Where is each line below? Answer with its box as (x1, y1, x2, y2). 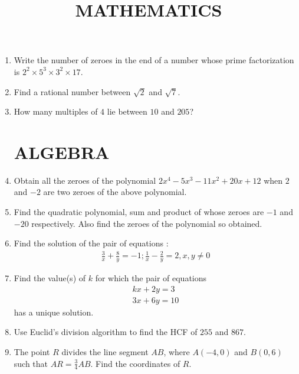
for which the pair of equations (95, 272, 207, 284)
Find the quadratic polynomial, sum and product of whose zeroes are (14, 206, 264, 218)
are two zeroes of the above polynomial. (43, 186, 187, 198)
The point (14, 346, 50, 358)
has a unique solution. (14, 305, 94, 318)
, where (163, 346, 190, 358)
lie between (107, 105, 147, 118)
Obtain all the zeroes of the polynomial (14, 174, 156, 186)
